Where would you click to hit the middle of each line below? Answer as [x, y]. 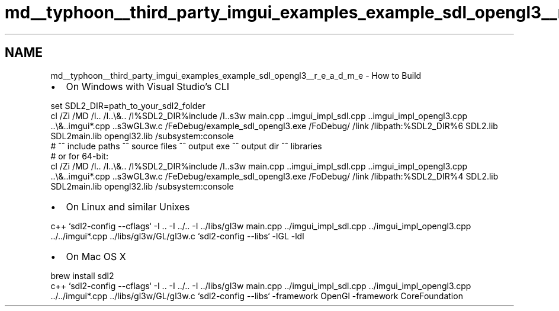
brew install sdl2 [82, 275]
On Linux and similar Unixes [128, 206]
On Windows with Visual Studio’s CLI [148, 86]
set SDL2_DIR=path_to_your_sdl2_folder [128, 105]
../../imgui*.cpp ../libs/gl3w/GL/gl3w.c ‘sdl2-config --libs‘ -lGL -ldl [177, 236]
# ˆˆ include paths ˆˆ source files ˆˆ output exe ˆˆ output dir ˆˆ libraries [186, 146]
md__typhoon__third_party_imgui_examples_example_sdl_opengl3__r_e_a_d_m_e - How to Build [236, 75]
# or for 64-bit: [79, 156]
